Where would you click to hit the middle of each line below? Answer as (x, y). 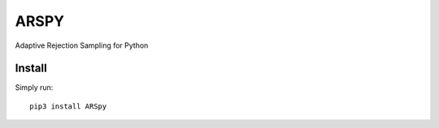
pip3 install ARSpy (68, 106)
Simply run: (34, 87)
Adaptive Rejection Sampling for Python (82, 45)
